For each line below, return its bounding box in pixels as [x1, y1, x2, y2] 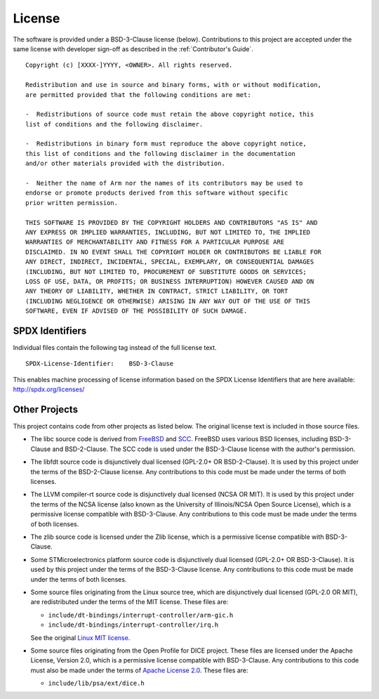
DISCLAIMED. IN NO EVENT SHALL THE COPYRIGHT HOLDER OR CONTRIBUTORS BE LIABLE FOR [25, 248, 322, 256]
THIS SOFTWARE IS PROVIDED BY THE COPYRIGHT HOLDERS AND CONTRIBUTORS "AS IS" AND [25, 218, 318, 226]
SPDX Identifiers [13, 325, 87, 337]
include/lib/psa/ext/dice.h [48, 679, 145, 688]
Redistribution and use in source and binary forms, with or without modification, [25, 81, 322, 89]
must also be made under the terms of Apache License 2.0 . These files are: [30, 666, 248, 674]
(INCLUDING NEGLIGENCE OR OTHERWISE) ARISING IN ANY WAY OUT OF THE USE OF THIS [25, 297, 311, 305]
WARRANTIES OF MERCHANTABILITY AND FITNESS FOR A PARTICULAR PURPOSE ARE [25, 238, 285, 246]
